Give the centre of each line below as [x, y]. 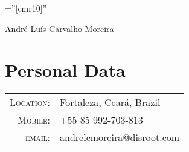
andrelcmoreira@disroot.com [120, 137]
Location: [30, 102]
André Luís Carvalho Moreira [59, 28]
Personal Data [65, 70]
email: [38, 137]
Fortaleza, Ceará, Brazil [110, 102]
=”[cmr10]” [26, 8]
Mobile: [34, 120]
